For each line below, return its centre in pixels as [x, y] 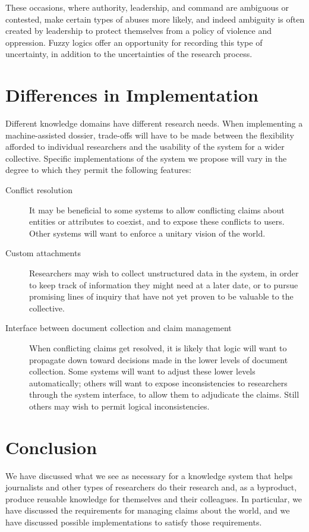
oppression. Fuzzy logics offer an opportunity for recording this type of [134, 42]
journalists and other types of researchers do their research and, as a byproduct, [151, 487]
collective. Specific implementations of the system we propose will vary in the [146, 158]
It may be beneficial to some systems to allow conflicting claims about [157, 210]
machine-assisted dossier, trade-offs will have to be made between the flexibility [150, 135]
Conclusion [51, 447]
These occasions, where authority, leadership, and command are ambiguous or [147, 7]
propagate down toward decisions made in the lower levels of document [159, 359]
